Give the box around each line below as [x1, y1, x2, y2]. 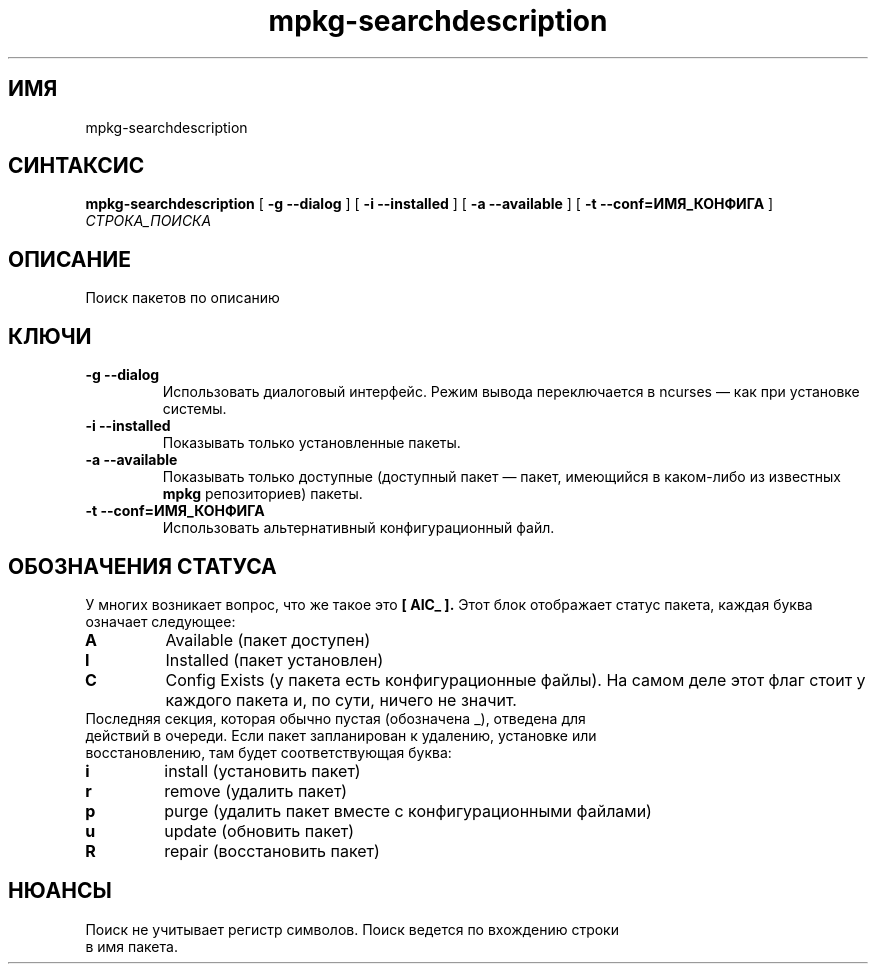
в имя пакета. [85, 937, 178, 955]
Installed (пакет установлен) [165, 649, 384, 670]
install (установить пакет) [164, 760, 361, 781]
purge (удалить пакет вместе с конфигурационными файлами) [164, 800, 652, 821]
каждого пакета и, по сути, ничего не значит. [165, 689, 517, 710]
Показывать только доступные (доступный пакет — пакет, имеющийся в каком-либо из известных [162, 468, 841, 486]
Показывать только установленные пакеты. [162, 434, 461, 452]
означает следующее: [85, 612, 236, 630]
